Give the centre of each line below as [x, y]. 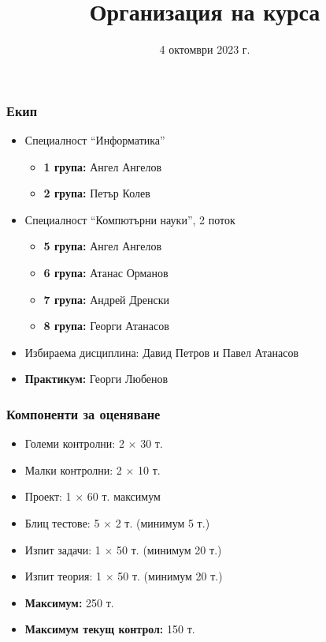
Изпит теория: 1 [63, 576]
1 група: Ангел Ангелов [103, 166]
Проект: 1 [48, 496]
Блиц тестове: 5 [62, 522]
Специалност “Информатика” [95, 140]
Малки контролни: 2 [73, 469]
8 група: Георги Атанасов [106, 326]
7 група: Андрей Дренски [107, 299]
